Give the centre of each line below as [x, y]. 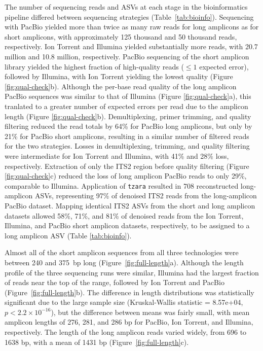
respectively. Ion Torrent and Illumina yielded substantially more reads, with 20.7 [131, 46]
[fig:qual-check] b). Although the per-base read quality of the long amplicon [121, 86]
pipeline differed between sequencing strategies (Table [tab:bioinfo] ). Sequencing [129, 16]
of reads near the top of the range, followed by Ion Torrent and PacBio [115, 282]
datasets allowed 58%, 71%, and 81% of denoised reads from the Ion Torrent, [124, 215]
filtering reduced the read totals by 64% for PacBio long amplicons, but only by [128, 126]
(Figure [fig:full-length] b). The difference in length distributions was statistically [129, 292]
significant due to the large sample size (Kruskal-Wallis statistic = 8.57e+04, [124, 302]
